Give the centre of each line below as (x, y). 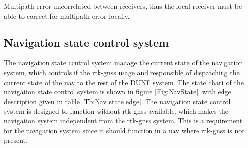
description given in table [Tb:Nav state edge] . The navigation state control (117, 101)
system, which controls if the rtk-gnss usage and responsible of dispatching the (122, 72)
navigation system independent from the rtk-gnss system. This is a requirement (123, 120)
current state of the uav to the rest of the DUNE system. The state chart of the (124, 82)
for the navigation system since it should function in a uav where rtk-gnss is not (124, 130)
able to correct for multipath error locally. (67, 15)
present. (16, 140)
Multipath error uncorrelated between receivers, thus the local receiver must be (123, 6)
